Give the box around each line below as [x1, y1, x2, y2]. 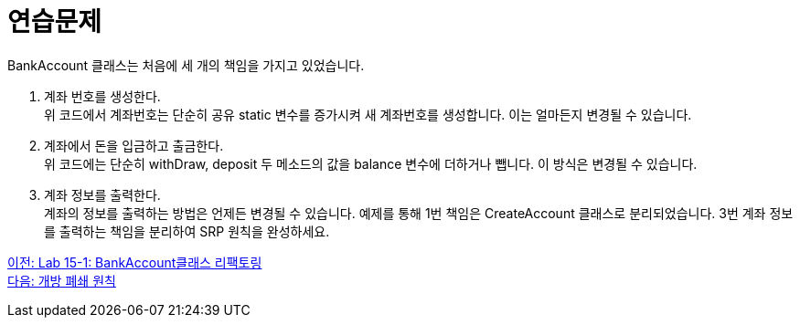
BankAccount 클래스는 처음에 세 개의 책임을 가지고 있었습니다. [7, 57, 365, 73]
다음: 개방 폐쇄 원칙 [7, 272, 116, 288]
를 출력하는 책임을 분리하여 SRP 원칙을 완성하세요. [44, 223, 330, 239]
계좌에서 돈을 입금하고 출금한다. [44, 137, 224, 153]
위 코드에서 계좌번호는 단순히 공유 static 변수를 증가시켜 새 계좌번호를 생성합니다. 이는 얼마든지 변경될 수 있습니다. [44, 106, 692, 122]
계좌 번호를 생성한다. [44, 88, 161, 104]
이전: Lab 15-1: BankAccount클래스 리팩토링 [7, 254, 262, 270]
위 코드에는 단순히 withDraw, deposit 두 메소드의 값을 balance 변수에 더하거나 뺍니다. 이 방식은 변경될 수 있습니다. [44, 155, 698, 172]
